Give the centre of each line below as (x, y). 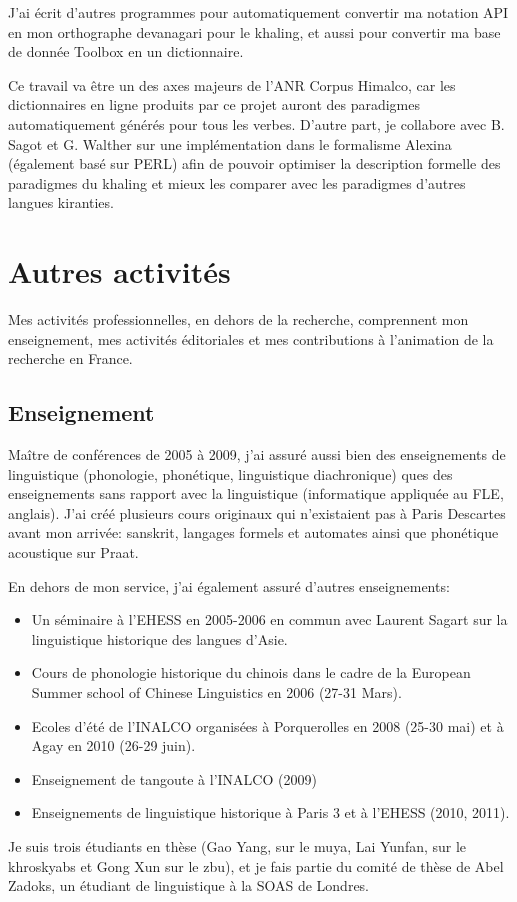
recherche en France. (70, 358)
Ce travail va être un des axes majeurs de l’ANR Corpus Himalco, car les (232, 84)
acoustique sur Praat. (73, 552)
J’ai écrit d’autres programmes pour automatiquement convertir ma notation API (258, 12)
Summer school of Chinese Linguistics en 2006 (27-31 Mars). (216, 691)
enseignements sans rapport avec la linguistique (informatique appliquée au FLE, (256, 493)
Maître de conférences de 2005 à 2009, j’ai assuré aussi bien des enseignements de (257, 454)
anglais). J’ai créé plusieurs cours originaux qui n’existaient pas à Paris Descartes (257, 512)
